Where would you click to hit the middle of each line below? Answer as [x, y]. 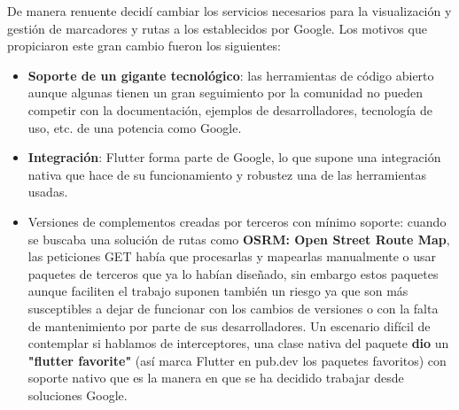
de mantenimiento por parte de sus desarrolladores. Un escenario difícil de [229, 325]
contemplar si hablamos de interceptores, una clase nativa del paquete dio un [238, 343]
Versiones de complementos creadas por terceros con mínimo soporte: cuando [237, 221]
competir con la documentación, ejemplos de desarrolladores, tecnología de [230, 109]
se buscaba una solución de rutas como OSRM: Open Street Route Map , [239, 239]
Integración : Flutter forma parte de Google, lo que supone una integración [234, 157]
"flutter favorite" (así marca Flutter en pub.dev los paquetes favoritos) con [237, 360]
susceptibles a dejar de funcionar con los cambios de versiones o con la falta [233, 308]
